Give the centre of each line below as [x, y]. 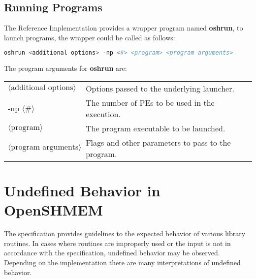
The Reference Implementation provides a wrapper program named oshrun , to [124, 28]
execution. [103, 114]
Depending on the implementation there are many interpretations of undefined [122, 262]
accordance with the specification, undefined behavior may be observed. [112, 253]
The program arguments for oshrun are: [65, 68]
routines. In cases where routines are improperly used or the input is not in [117, 243]
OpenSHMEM [54, 210]
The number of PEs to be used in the [150, 102]
